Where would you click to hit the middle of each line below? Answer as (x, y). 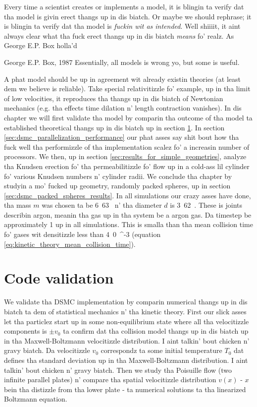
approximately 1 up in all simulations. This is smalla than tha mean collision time (128, 224)
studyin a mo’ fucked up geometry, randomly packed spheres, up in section (117, 186)
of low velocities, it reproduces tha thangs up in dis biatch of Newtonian (114, 98)
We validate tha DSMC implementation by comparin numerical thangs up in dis (126, 302)
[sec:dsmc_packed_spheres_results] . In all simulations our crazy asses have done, (128, 195)
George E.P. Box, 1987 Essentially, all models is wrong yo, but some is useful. (122, 62)
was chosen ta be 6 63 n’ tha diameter (102, 205)
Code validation (59, 278)
